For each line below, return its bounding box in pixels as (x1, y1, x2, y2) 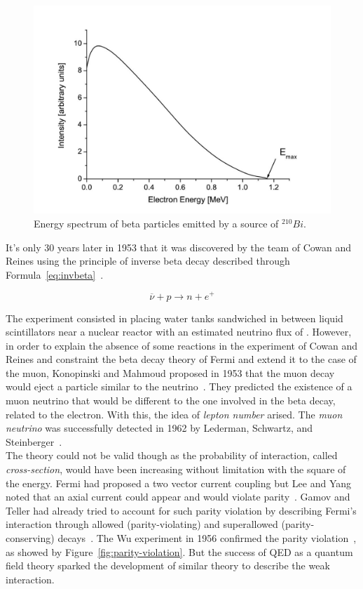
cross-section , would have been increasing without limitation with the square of (6, 462, 346, 477)
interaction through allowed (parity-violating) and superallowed (6, 517, 278, 531)
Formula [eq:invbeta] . (6, 267, 104, 282)
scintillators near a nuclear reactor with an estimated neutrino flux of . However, (6, 324, 352, 339)
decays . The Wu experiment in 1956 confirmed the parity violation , (57, 531, 357, 545)
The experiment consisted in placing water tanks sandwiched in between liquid (6, 310, 343, 325)
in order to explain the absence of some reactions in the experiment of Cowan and (6, 338, 358, 352)
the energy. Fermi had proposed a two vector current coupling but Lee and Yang (6, 475, 352, 490)
